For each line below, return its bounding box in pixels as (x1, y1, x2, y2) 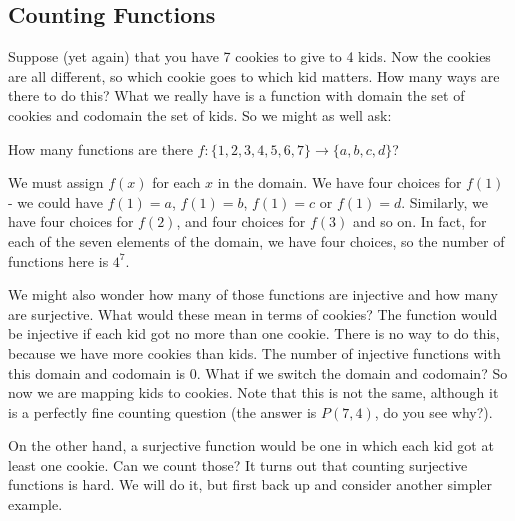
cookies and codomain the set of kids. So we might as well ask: (8, 104, 392, 125)
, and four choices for (176, 211, 306, 232)
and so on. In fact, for (352, 211, 487, 232)
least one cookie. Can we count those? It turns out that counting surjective (8, 454, 468, 475)
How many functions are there (8, 138, 193, 159)
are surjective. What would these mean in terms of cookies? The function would (8, 303, 498, 324)
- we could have (8, 191, 103, 212)
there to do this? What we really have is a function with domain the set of (8, 85, 465, 106)
